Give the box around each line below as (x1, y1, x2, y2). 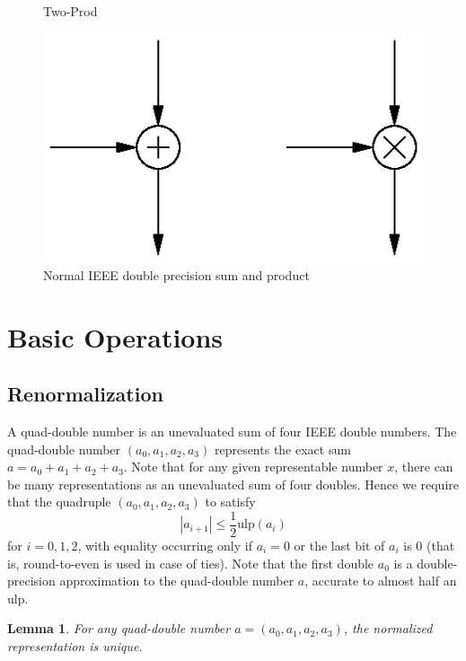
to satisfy (205, 492, 256, 511)
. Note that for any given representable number (123, 457, 383, 476)
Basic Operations (7, 318, 224, 355)
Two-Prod (43, 2, 98, 20)
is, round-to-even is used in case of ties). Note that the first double (7, 553, 374, 572)
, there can (394, 457, 453, 476)
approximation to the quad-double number (59, 571, 295, 590)
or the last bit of (294, 535, 385, 554)
